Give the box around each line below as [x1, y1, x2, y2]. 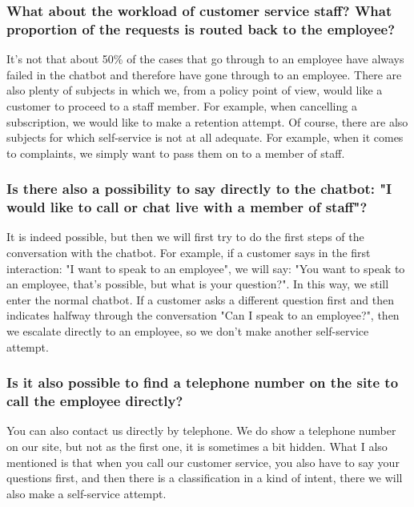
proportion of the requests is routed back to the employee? [6, 18, 396, 38]
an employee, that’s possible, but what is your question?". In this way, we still [6, 276, 389, 292]
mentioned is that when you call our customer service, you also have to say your [6, 453, 400, 470]
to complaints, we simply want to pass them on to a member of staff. [6, 144, 345, 161]
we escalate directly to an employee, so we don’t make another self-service [6, 323, 369, 339]
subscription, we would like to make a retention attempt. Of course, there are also [6, 113, 408, 130]
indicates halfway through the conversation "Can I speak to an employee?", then [6, 307, 400, 324]
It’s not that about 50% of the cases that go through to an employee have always [6, 50, 404, 67]
